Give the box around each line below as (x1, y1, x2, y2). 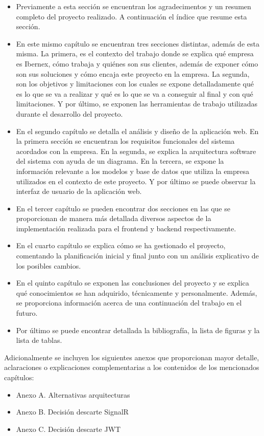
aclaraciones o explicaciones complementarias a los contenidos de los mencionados (4, 362, 259, 373)
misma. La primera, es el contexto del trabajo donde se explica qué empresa (16, 48, 254, 59)
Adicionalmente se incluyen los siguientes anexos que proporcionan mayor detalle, (4, 352, 259, 362)
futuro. (16, 308, 38, 318)
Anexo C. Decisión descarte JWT (16, 423, 121, 434)
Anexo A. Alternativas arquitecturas (16, 389, 130, 400)
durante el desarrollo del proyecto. (16, 108, 123, 119)
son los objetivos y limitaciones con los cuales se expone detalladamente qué (16, 78, 254, 89)
